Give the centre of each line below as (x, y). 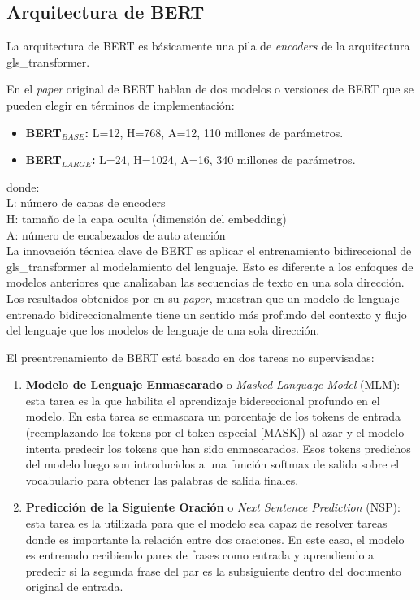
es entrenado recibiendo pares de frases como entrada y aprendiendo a (200, 555)
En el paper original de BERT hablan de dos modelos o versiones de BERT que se (210, 89)
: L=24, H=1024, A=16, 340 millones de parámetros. (223, 160)
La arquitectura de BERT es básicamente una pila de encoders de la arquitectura (208, 46)
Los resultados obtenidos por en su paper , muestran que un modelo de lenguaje (203, 298)
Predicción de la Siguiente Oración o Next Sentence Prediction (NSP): (213, 507)
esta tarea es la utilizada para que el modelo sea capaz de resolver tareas (206, 523)
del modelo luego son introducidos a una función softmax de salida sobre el (212, 464)
